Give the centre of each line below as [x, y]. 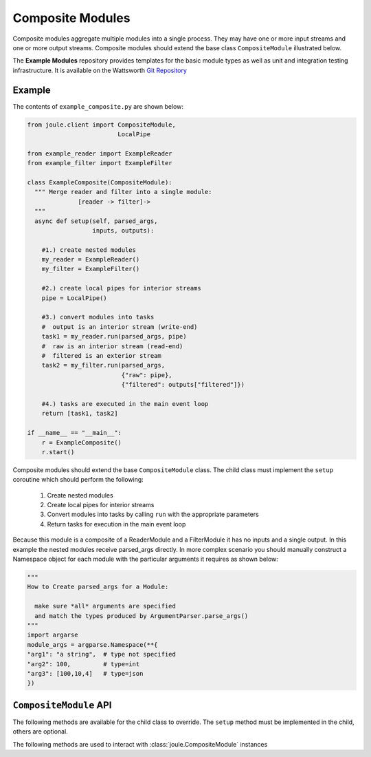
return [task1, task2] [80, 414]
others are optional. [40, 732]
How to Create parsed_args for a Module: [98, 587]
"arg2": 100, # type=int [83, 664]
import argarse [53, 635]
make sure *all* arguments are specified [105, 606]
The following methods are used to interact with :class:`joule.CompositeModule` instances [140, 744]
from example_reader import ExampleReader [100, 153]
